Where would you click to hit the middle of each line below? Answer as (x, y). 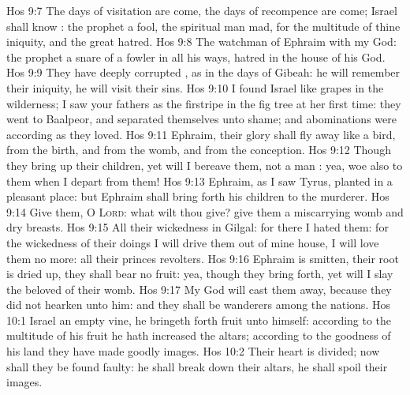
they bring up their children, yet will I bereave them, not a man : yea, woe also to (205, 165)
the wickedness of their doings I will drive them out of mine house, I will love (193, 242)
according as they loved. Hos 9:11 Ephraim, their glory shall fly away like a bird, (201, 134)
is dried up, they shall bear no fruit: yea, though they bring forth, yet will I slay (200, 274)
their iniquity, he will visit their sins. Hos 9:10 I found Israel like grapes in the (195, 87)
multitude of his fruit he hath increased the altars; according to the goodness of (199, 335)
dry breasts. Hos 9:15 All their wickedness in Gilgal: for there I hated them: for (198, 227)
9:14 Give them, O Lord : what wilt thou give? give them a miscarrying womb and (205, 211)
